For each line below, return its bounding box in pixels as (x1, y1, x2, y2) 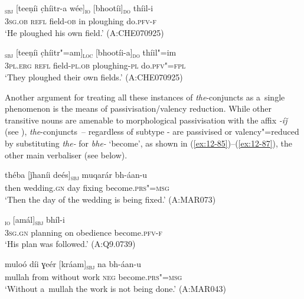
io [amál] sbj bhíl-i (5, 213, 65, 227)
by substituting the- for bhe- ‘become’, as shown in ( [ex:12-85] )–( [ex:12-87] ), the (5, 137, 293, 149)
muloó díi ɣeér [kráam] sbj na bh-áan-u (5, 257, 141, 271)
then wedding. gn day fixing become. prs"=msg (5, 181, 169, 194)
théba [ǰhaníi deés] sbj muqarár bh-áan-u (5, 168, 148, 182)
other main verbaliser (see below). (5, 148, 128, 161)
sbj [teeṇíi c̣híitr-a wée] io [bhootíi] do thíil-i (5, 2, 153, 15)
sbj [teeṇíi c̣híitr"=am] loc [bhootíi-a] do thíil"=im (5, 46, 176, 60)
